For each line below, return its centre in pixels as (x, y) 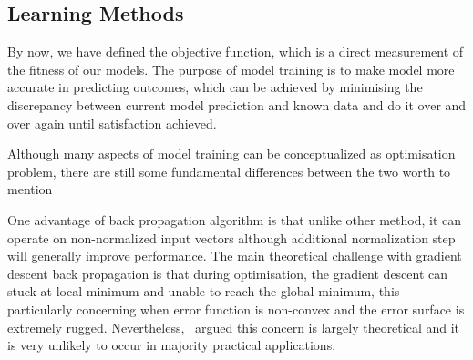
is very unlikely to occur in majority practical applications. (172, 345)
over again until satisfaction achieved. (112, 123)
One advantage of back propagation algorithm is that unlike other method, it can (235, 219)
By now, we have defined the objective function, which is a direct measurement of (236, 51)
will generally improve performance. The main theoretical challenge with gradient (235, 256)
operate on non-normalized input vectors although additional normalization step (231, 237)
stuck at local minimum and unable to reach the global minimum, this (204, 291)
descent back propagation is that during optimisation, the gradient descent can (228, 273)
